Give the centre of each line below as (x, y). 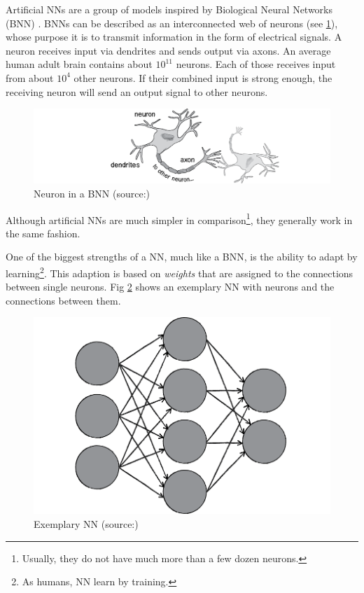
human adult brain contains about (79, 64)
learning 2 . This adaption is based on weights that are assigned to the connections (180, 272)
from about (30, 77)
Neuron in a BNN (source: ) (92, 193)
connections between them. (63, 300)
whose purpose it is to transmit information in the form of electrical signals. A (174, 37)
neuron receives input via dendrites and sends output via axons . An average (168, 50)
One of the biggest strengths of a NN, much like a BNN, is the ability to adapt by (182, 257)
